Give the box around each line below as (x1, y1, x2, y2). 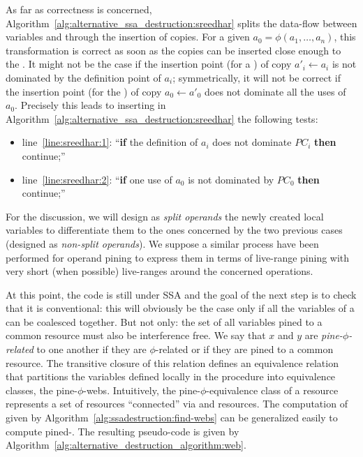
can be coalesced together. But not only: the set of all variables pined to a (6, 314, 323, 329)
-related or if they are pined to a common (155, 342, 334, 357)
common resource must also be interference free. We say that (6, 328, 266, 343)
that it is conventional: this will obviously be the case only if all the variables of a (6, 301, 355, 315)
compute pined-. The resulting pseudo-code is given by (6, 424, 239, 438)
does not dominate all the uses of (205, 84, 346, 98)
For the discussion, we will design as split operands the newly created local (6, 209, 324, 223)
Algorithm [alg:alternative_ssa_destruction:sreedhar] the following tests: (6, 111, 318, 126)
